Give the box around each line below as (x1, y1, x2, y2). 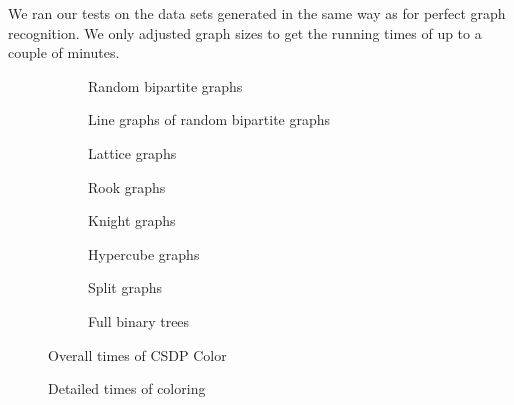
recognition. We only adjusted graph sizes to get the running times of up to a (8, 22, 482, 43)
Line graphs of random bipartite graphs (88, 109, 331, 130)
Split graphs (88, 277, 163, 298)
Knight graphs (88, 210, 176, 231)
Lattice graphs (88, 142, 177, 163)
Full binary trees (88, 310, 190, 331)
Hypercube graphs (88, 243, 200, 264)
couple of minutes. (8, 42, 120, 63)
